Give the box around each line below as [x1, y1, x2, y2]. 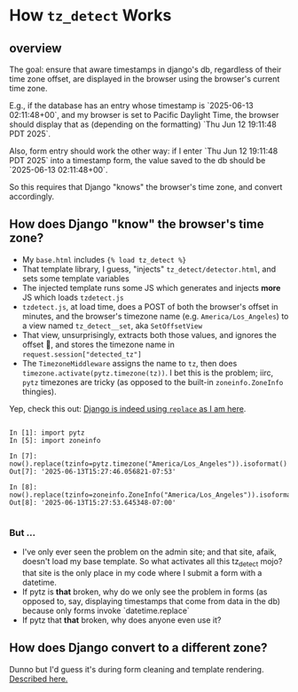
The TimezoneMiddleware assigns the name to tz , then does [21, 358, 238, 368]
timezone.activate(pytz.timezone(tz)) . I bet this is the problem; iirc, [21, 367, 274, 378]
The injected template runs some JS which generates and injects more [21, 282, 281, 293]
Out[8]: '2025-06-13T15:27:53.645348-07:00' [9, 498, 176, 507]
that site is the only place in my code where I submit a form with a [21, 567, 263, 578]
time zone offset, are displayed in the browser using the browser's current [9, 74, 280, 84]
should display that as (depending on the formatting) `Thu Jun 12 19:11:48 [9, 119, 277, 130]
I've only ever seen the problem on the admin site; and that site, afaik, [21, 547, 277, 557]
